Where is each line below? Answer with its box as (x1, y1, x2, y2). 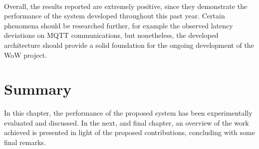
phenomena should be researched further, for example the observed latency (4, 20, 233, 30)
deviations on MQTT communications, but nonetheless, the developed (4, 30, 219, 40)
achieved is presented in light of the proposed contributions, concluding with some (4, 127, 255, 138)
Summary (4, 79, 72, 99)
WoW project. (4, 49, 47, 60)
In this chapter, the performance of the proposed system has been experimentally (4, 108, 253, 118)
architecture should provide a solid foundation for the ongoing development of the (4, 39, 254, 50)
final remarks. (4, 137, 46, 148)
